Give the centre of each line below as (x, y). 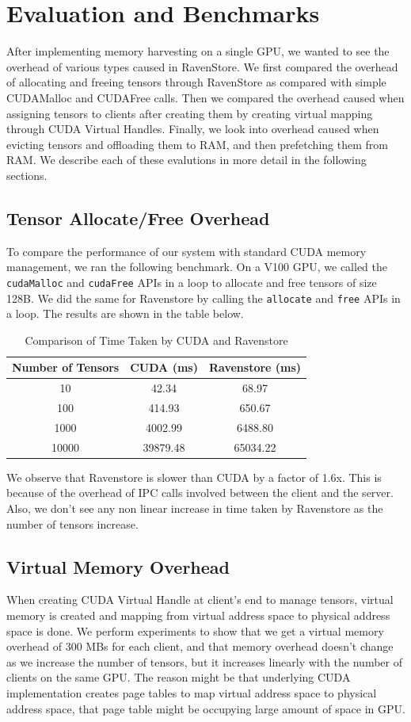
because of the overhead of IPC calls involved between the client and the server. (200, 493)
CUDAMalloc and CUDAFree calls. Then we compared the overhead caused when (205, 97)
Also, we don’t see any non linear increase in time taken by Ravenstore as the (195, 508)
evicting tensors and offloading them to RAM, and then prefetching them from (197, 144)
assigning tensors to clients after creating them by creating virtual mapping (190, 113)
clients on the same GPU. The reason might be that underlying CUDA (179, 677)
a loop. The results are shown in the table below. (125, 313)
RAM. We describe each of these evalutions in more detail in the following (186, 160)
